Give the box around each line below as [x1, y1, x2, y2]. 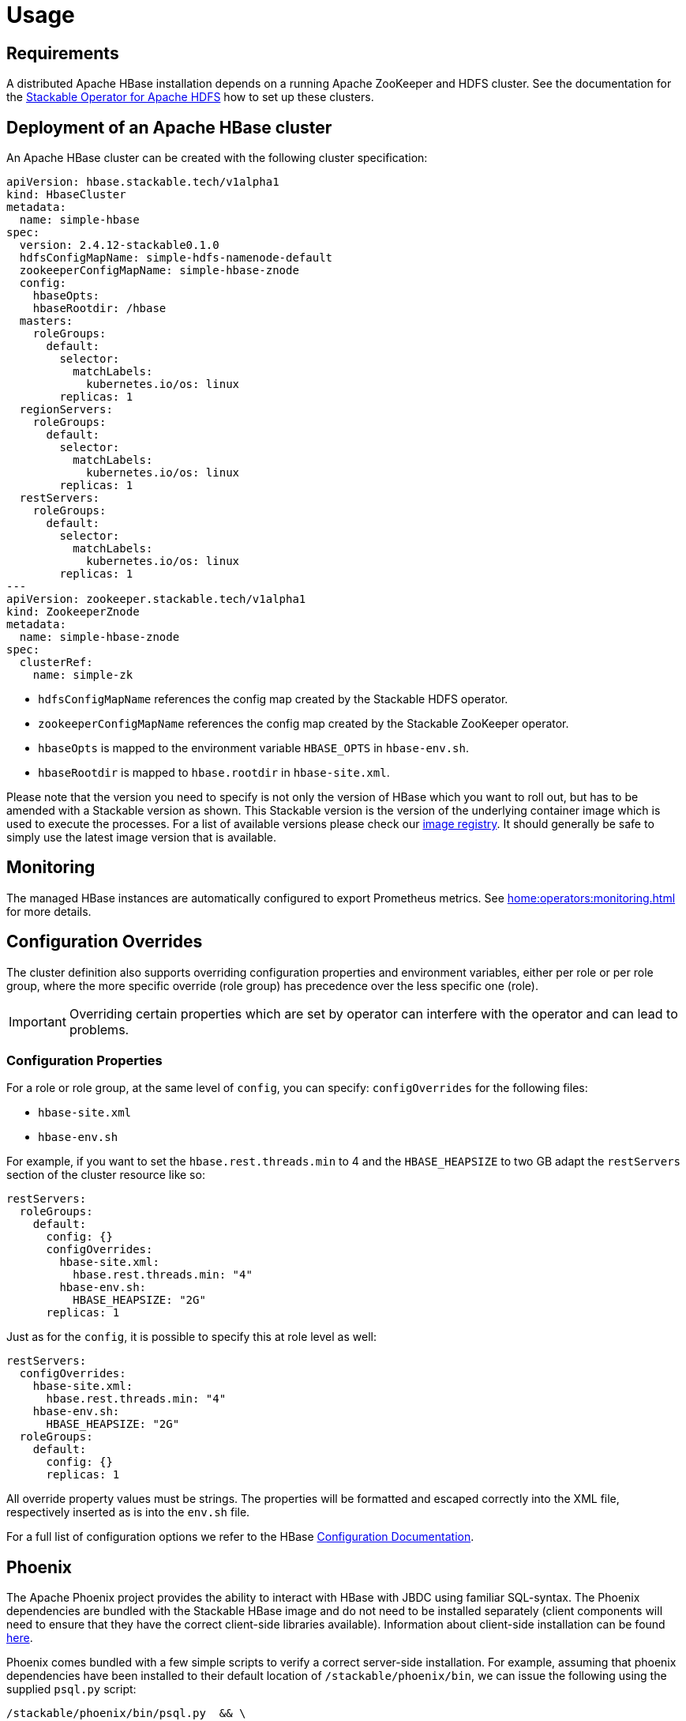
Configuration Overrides [6, 932, 203, 952]
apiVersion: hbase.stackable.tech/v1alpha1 [6, 175, 279, 189]
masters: [19, 314, 73, 328]
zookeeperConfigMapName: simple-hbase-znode [19, 264, 299, 277]
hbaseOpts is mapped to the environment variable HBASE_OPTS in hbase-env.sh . [38, 741, 470, 755]
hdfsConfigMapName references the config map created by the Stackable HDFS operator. [38, 692, 508, 706]
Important [9, 1013, 66, 1030]
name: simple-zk [32, 668, 133, 682]
